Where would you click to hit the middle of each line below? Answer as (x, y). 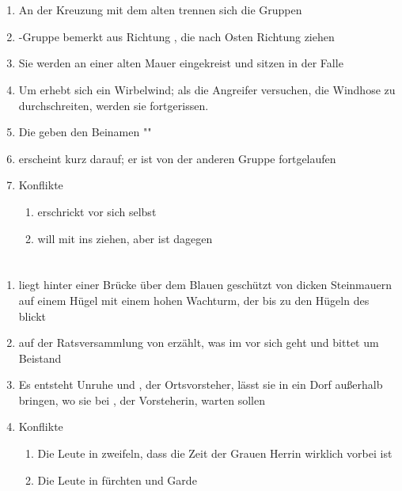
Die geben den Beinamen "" (85, 132)
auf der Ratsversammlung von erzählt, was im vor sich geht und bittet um (199, 343)
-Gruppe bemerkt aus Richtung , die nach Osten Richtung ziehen (176, 36)
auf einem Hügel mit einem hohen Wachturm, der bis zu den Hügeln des (194, 300)
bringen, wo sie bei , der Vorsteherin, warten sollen (142, 400)
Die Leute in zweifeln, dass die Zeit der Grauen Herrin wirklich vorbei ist (215, 453)
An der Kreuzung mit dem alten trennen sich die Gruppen (160, 10)
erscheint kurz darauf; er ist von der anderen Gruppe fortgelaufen (177, 158)
